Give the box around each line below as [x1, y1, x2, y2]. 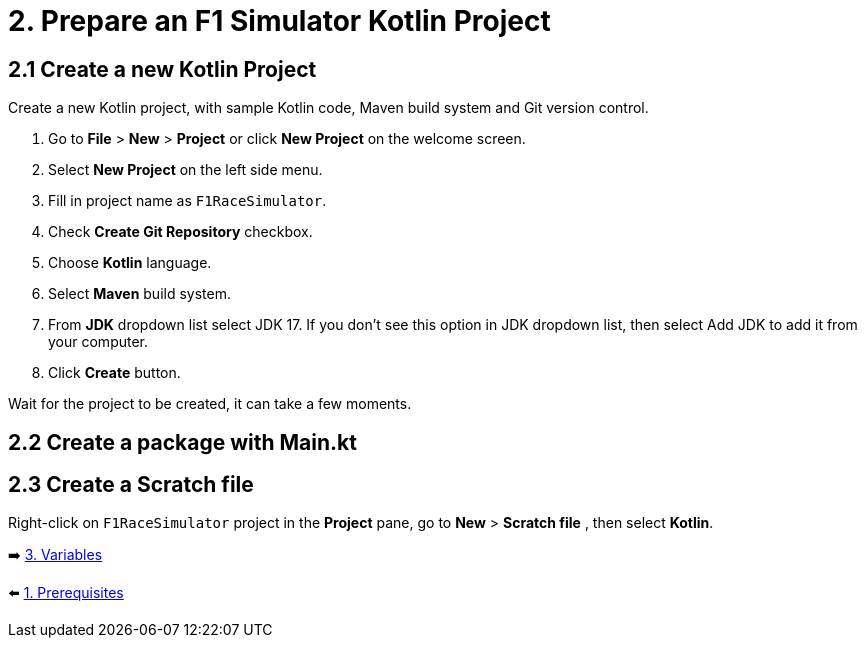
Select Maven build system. [48, 285, 231, 303]
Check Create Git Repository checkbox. [48, 223, 313, 241]
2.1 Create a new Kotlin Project [8, 56, 317, 82]
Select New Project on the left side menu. [48, 161, 323, 179]
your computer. [48, 333, 149, 351]
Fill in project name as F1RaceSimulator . [48, 192, 327, 210]
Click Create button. [48, 364, 181, 382]
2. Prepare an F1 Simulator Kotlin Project [8, 4, 551, 38]
